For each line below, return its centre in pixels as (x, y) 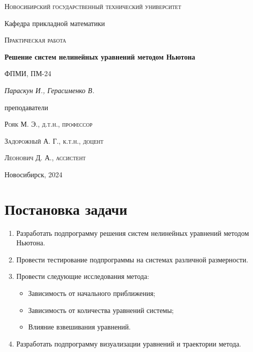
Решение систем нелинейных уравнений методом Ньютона (100, 56)
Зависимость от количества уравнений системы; (101, 310)
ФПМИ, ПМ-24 (28, 73)
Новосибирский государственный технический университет (93, 6)
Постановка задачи (66, 209)
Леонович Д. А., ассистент (45, 157)
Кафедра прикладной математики (55, 23)
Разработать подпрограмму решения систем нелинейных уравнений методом (132, 233)
